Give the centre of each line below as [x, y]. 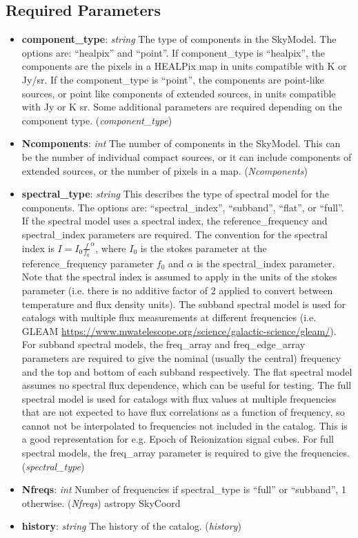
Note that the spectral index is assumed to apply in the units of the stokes [179, 277]
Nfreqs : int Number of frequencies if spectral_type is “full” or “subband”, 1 [184, 489]
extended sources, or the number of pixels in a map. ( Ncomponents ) [165, 170]
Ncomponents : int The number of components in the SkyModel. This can [181, 143]
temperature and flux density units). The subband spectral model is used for [184, 304]
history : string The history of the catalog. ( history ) [131, 526]
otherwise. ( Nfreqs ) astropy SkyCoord [101, 502]
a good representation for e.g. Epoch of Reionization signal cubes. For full [178, 439]
